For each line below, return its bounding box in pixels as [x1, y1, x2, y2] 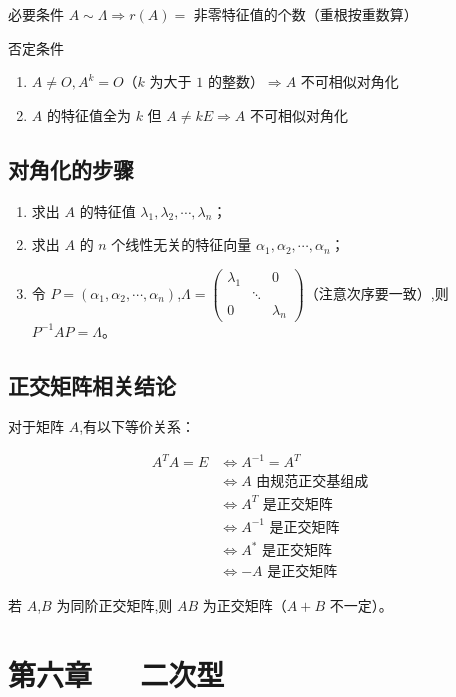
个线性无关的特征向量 [111, 234, 252, 255]
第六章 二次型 [8, 653, 225, 694]
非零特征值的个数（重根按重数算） [193, 4, 418, 24]
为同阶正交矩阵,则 [56, 595, 173, 616]
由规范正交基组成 [256, 475, 369, 490]
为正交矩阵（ [202, 595, 287, 616]
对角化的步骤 [8, 153, 134, 184]
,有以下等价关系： [79, 416, 196, 437]
